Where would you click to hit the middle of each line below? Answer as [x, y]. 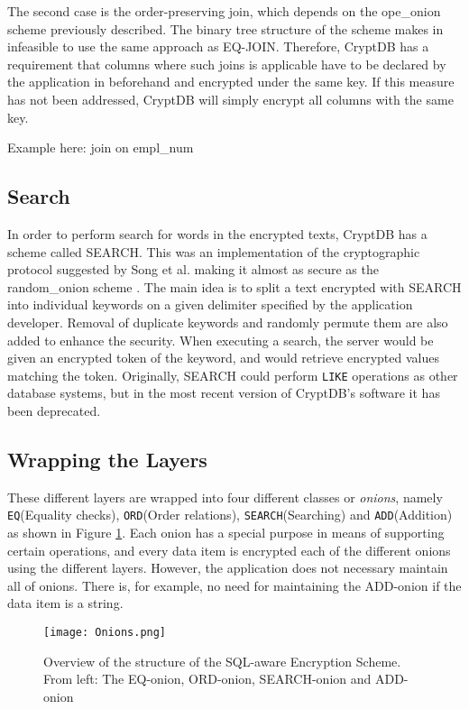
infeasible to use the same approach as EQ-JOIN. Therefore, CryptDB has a [218, 46]
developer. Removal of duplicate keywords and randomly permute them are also [228, 322]
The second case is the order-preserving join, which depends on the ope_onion [224, 11]
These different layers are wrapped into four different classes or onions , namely [225, 497]
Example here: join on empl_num [101, 147]
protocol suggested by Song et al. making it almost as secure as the [193, 269]
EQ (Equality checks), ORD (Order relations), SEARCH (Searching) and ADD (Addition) [230, 515]
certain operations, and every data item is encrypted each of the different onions [229, 550]
